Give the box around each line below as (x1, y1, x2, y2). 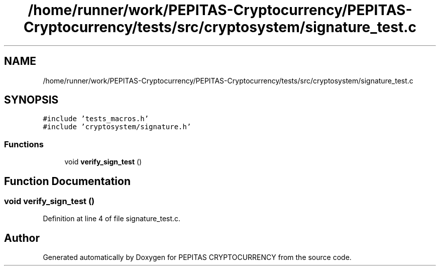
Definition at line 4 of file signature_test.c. (43, 214, 181, 223)
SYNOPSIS (4, 94, 59, 107)
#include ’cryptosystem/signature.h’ (43, 123, 191, 131)
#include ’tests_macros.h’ (43, 115, 149, 123)
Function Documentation (4, 174, 131, 188)
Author (4, 231, 40, 244)
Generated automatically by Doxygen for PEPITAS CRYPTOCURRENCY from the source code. (43, 253, 352, 262)
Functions (4, 139, 44, 149)
